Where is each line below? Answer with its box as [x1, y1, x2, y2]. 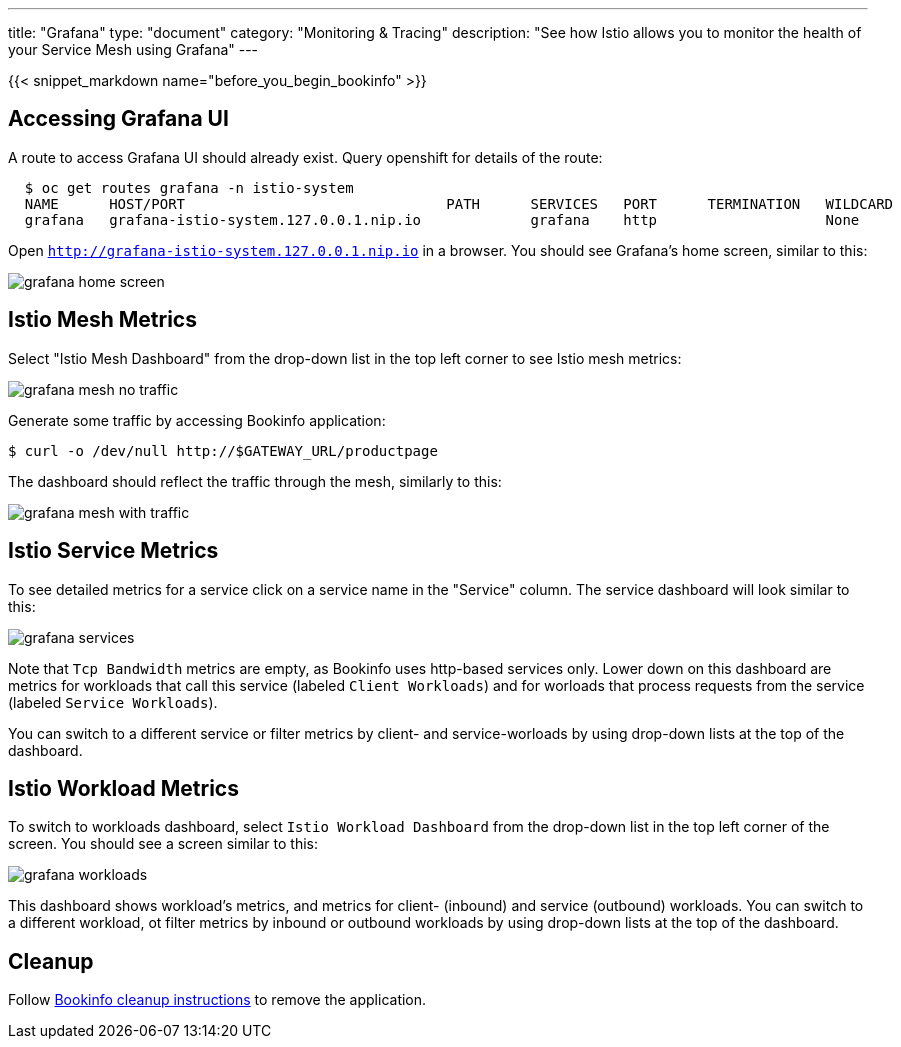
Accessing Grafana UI [8, 106, 229, 132]
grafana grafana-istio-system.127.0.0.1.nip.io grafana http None [24, 211, 860, 228]
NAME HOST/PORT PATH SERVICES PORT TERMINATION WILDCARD [24, 195, 894, 212]
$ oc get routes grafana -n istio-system [24, 179, 354, 196]
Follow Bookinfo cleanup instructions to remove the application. [8, 991, 427, 1009]
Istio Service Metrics [8, 538, 219, 564]
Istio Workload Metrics [8, 775, 239, 801]
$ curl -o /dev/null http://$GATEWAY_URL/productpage [8, 442, 438, 459]
